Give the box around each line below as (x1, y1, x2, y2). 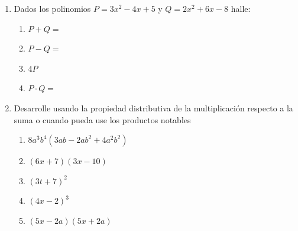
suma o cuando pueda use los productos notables (14, 113, 191, 126)
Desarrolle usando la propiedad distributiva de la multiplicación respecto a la (14, 101, 293, 114)
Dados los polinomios (14, 2, 91, 14)
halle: (231, 2, 251, 14)
